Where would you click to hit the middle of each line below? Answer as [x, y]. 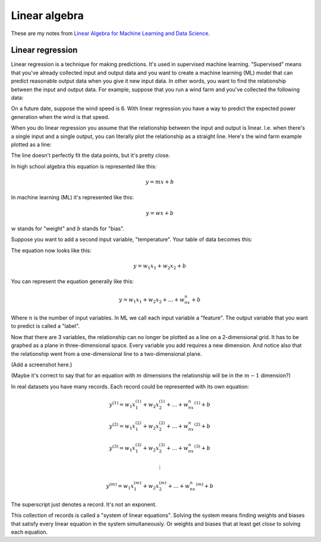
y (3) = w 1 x [122, 448]
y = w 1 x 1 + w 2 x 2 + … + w [152, 300]
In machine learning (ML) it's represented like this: [72, 198]
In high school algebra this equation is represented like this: [84, 166]
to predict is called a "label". [45, 326]
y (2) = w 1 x [122, 426]
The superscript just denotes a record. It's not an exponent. [84, 504]
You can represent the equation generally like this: [72, 281]
